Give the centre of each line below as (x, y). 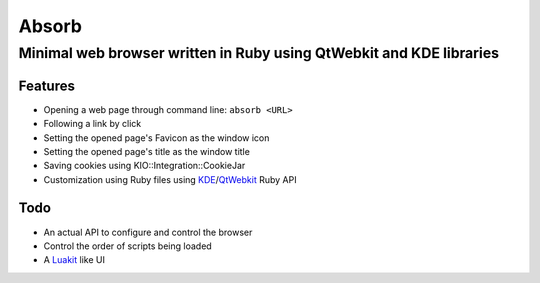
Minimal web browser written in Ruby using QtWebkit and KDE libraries (259, 53)
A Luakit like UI (74, 260)
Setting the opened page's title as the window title (146, 151)
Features (46, 85)
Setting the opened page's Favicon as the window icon (156, 137)
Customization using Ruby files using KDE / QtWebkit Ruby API (170, 179)
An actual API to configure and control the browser (148, 232)
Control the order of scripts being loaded (127, 246)
